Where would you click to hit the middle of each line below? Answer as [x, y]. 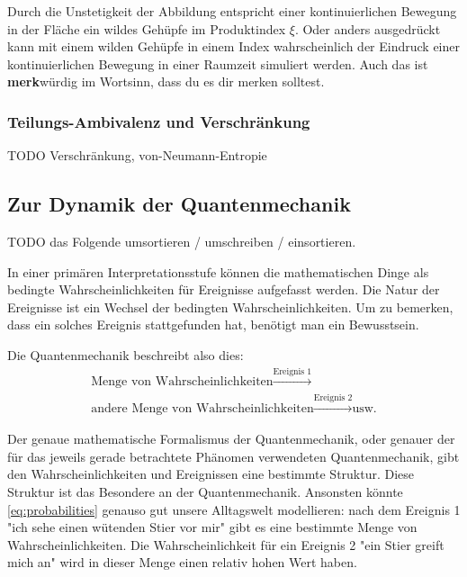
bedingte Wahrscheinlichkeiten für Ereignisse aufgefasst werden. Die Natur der [224, 289]
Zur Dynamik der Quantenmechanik [179, 204]
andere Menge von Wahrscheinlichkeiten [202, 409]
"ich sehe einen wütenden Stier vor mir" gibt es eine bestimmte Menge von [212, 527]
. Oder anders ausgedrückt [368, 28]
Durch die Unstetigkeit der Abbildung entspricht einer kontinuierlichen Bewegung [232, 11]
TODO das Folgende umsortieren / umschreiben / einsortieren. [182, 241]
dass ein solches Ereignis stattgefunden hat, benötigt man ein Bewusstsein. [213, 325]
